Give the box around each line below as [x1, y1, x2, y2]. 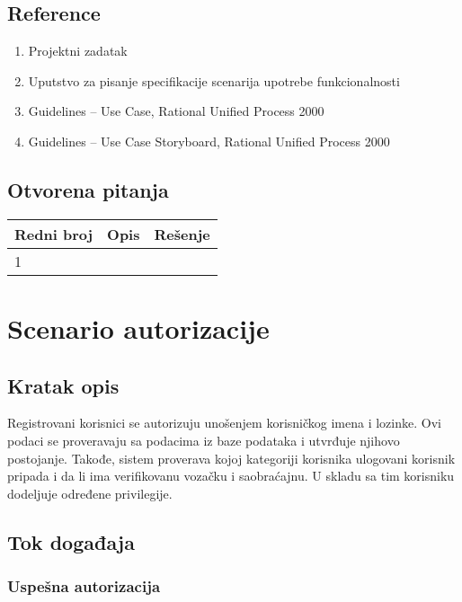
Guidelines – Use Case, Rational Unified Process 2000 [28, 102, 324, 120]
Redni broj [14, 223, 93, 244]
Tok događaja [7, 527, 135, 555]
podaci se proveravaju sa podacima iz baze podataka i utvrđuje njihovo [7, 430, 400, 449]
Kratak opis [7, 371, 120, 399]
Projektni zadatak [28, 41, 128, 60]
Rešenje [154, 223, 210, 244]
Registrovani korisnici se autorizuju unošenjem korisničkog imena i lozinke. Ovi [7, 413, 441, 432]
